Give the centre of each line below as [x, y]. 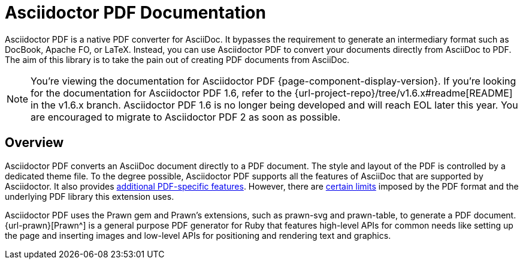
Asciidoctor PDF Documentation [135, 13]
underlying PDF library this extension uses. [90, 196]
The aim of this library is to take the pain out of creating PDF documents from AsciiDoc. [177, 59]
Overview [34, 143]
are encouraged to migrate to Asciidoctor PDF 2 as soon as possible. [186, 117]
